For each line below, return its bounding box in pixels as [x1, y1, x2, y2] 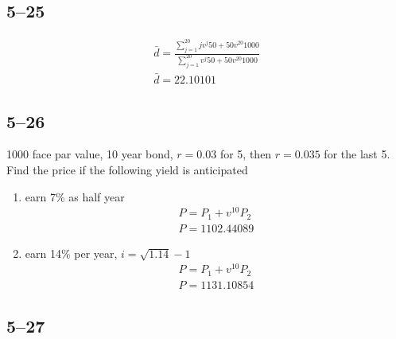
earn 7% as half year [25, 188, 125, 205]
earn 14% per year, [25, 244, 118, 261]
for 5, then [219, 146, 272, 162]
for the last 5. [324, 146, 390, 162]
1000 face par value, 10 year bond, [6, 146, 173, 162]
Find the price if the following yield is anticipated [6, 161, 248, 177]
